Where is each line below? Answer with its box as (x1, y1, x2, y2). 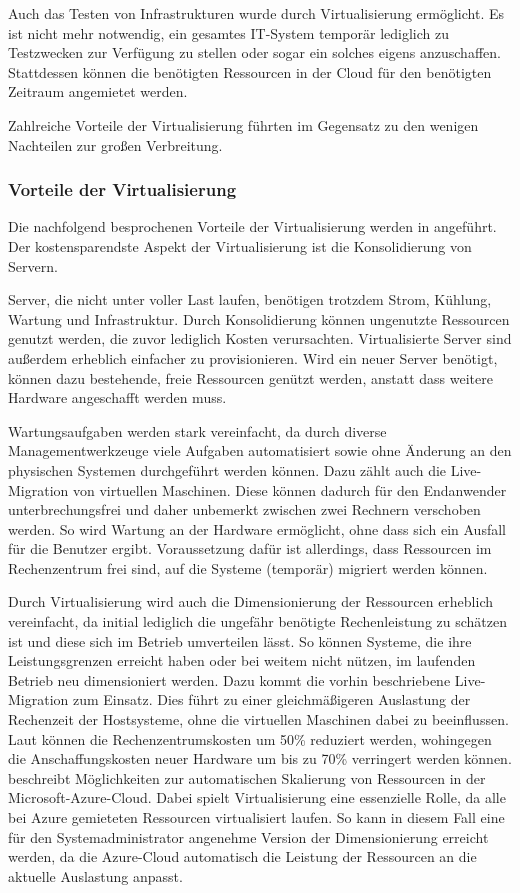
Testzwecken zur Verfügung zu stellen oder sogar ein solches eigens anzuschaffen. (8, 42, 501, 63)
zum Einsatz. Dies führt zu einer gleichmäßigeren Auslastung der (73, 689, 471, 710)
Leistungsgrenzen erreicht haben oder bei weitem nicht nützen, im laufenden (8, 650, 476, 671)
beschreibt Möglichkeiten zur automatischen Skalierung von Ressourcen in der (8, 767, 486, 788)
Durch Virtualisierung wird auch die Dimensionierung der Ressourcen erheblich (8, 591, 494, 612)
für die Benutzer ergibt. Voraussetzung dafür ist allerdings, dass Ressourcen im (8, 538, 492, 559)
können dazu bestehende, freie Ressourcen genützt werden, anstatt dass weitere (8, 367, 493, 388)
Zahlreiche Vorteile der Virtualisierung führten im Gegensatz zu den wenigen (8, 114, 479, 135)
